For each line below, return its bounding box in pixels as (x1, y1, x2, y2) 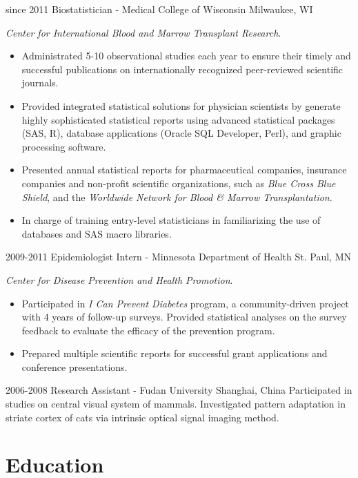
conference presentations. (21, 359, 128, 374)
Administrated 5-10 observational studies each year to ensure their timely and (21, 48, 351, 63)
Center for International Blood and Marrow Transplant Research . (6, 25, 281, 39)
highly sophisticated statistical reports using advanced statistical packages (21, 112, 335, 126)
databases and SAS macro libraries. (21, 226, 172, 240)
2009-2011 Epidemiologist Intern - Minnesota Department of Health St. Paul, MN (6, 249, 351, 264)
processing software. (21, 139, 106, 153)
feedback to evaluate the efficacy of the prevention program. (21, 323, 275, 337)
